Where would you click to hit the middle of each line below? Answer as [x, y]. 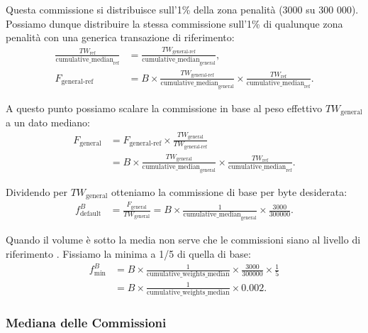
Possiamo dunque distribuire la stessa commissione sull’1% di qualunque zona [174, 23]
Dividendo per [37, 191]
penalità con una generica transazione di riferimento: [120, 37]
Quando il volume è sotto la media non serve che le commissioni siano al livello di [183, 240]
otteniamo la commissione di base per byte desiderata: [229, 191]
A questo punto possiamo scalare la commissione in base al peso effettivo [164, 108]
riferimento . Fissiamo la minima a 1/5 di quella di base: [128, 253]
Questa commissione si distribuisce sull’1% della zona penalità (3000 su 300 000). [182, 9]
